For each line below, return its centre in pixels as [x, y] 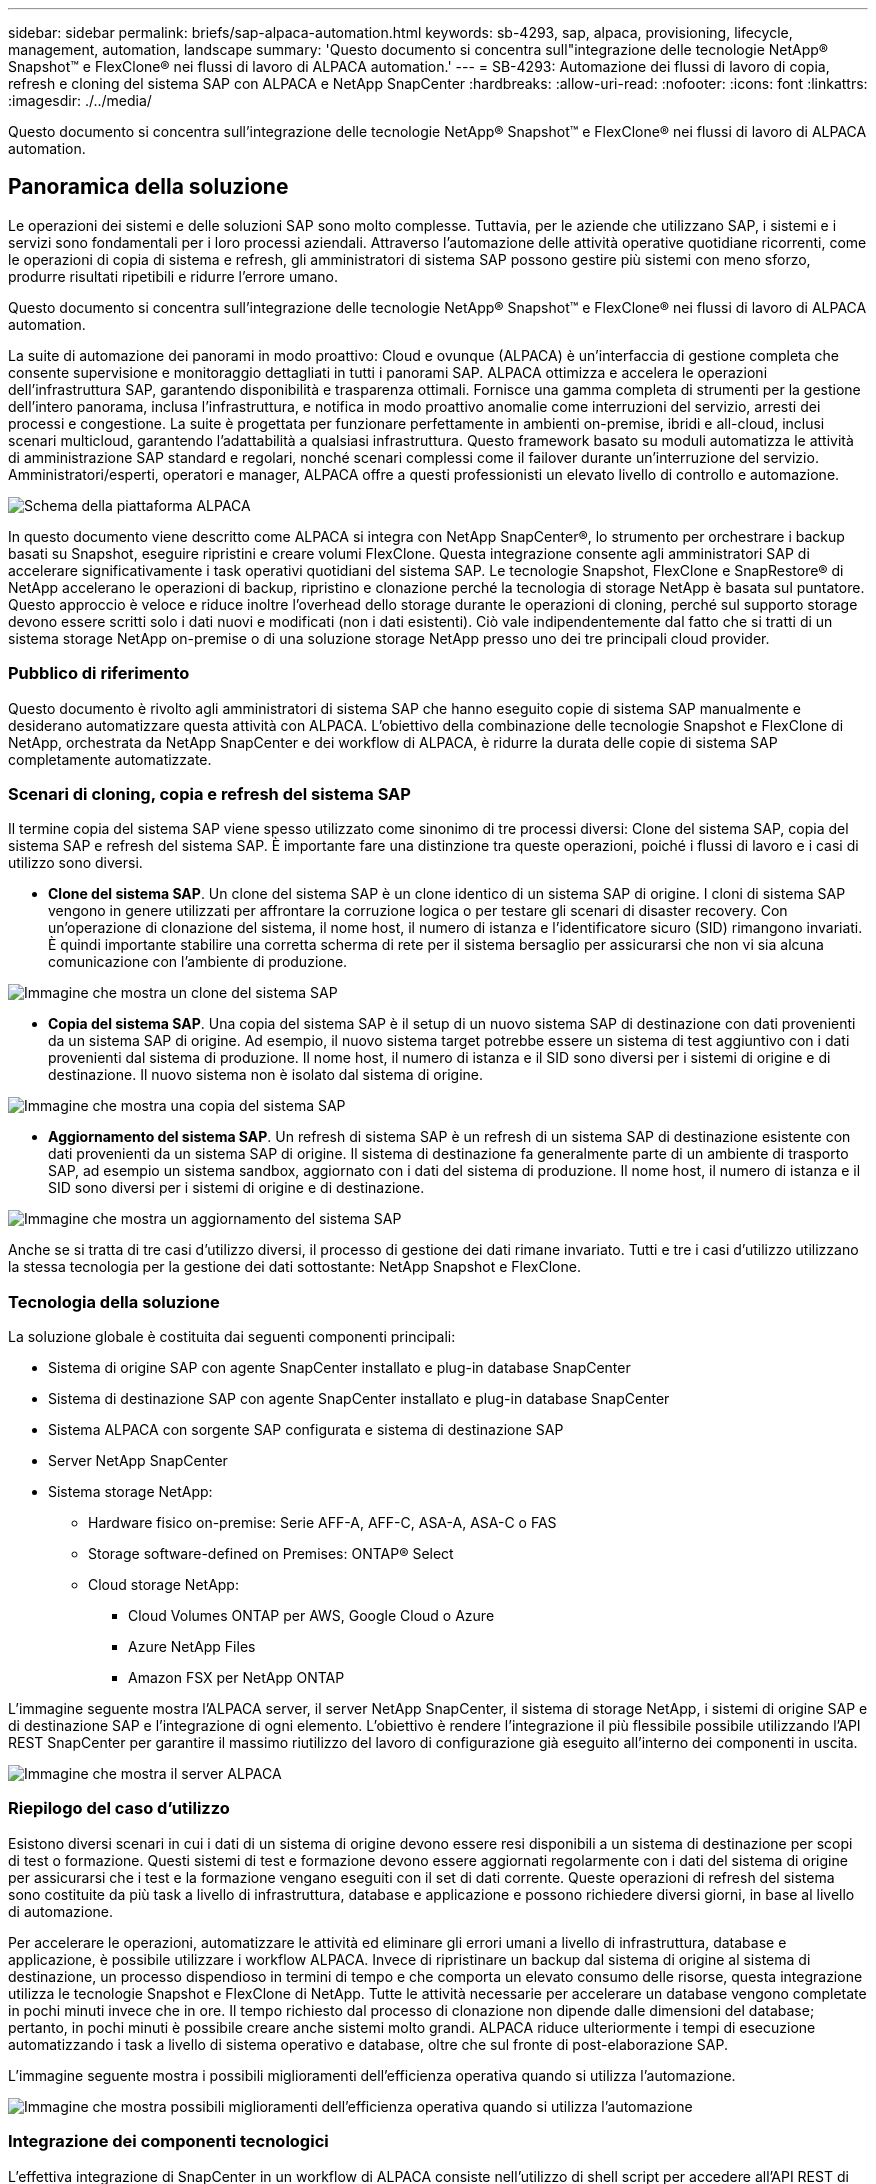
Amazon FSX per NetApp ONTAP [236, 1678]
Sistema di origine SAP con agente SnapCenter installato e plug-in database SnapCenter [339, 1368]
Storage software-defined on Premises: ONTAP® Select [271, 1554]
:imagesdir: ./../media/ [80, 100]
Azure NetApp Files [192, 1647]
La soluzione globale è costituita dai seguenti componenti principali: [232, 1337]
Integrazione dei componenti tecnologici [168, 2141]
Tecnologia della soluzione [114, 1301]
